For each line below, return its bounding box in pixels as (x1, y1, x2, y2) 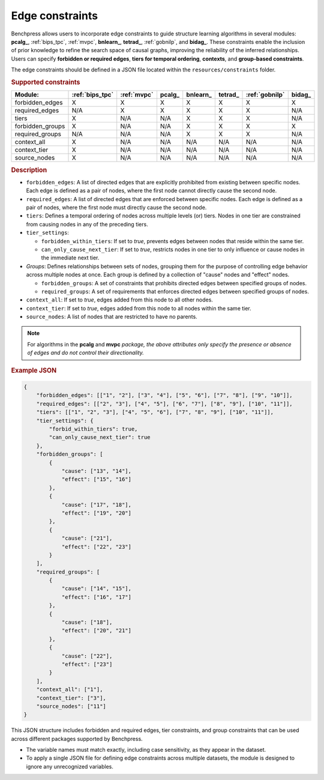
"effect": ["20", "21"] (61, 627, 132, 634)
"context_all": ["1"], (36, 686, 103, 693)
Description (11, 166, 47, 174)
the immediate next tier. (41, 254, 100, 261)
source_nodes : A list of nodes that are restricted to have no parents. (26, 313, 197, 321)
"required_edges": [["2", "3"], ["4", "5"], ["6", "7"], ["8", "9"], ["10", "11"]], (36, 400, 293, 407)
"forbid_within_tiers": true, (49, 426, 138, 432)
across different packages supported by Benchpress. (11, 735, 143, 742)
